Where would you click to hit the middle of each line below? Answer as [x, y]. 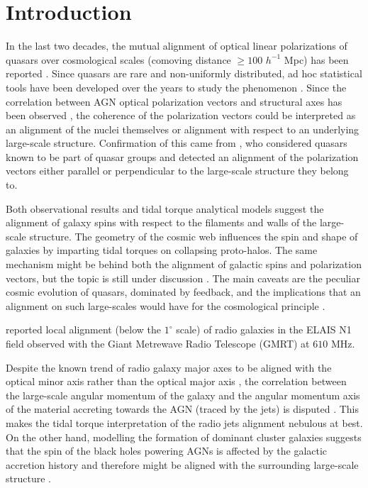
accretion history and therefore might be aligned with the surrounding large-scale [182, 464]
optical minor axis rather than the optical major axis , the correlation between [176, 381]
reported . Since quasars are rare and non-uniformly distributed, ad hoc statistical [184, 73]
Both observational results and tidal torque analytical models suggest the [165, 208]
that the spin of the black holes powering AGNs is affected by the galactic [167, 451]
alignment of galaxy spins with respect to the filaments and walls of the [161, 222]
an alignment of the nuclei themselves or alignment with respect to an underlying [183, 129]
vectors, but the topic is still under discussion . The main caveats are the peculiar [183, 278]
